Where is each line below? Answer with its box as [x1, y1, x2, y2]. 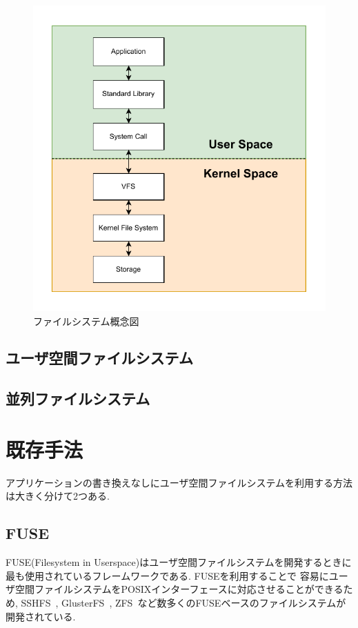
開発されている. [6, 609, 76, 623]
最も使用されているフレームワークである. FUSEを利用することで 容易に [6, 568, 329, 582]
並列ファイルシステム [6, 388, 150, 409]
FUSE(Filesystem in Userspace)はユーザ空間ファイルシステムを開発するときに [6, 555, 352, 569]
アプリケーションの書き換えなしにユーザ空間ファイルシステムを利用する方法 [6, 475, 353, 489]
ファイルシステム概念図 [33, 313, 139, 328]
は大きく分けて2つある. [6, 489, 110, 503]
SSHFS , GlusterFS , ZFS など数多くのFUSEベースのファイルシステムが [21, 595, 346, 609]
